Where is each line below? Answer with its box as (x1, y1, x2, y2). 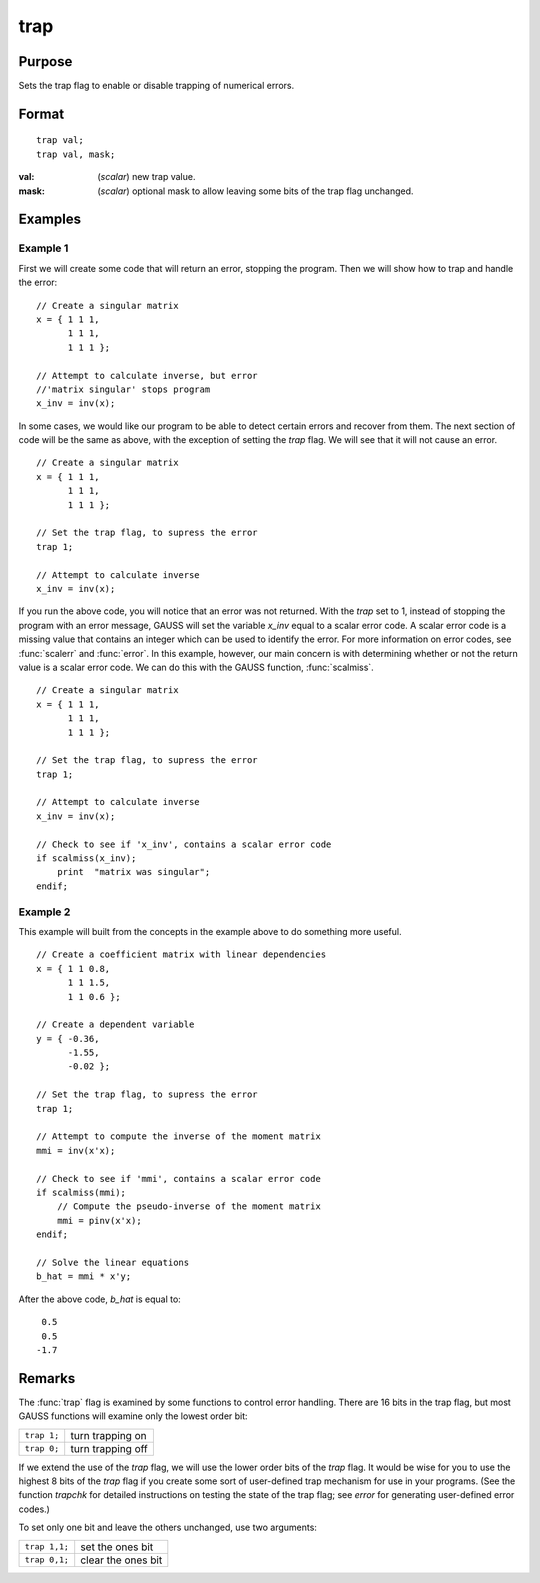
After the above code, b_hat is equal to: (18, 1293, 182, 1305)
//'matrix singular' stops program (36, 383, 211, 395)
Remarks (18, 1370, 76, 1387)
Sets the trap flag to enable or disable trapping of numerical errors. (18, 80, 295, 92)
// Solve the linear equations (36, 1256, 190, 1268)
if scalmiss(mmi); (36, 1186, 127, 1198)
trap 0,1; (24, 1555, 70, 1565)
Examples (18, 211, 82, 228)
